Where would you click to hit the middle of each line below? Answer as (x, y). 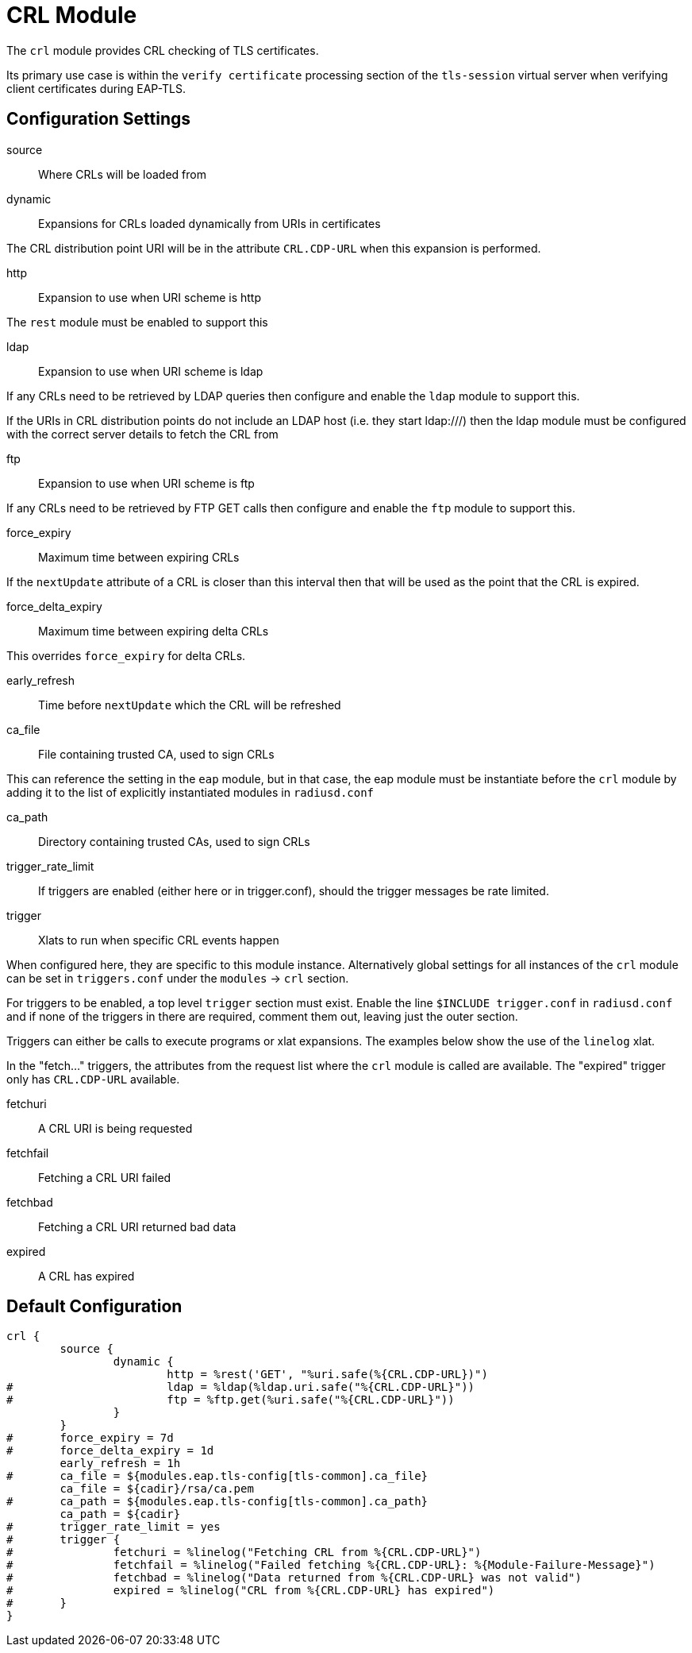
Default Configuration (94, 1307)
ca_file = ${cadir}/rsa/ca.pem (157, 1489)
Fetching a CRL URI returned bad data (137, 1226)
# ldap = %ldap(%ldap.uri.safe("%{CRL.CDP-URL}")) (241, 1387)
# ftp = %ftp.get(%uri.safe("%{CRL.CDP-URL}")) (231, 1400)
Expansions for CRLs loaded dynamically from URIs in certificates (210, 223)
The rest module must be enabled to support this (137, 322)
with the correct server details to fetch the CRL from (142, 434)
